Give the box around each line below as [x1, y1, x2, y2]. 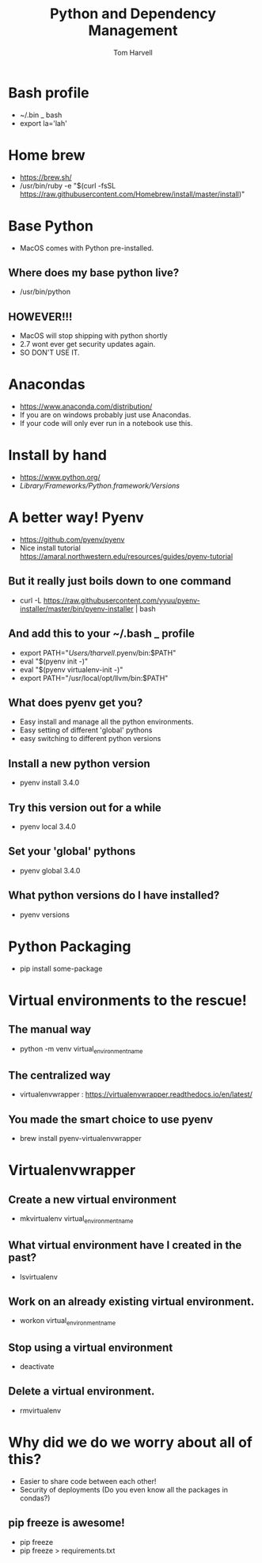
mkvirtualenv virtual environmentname [19, 1214, 134, 1225]
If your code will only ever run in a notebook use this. [19, 419, 193, 428]
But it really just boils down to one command [8, 575, 232, 588]
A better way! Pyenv [8, 508, 144, 527]
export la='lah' [19, 118, 67, 127]
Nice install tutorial [19, 543, 81, 553]
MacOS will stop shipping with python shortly [19, 331, 168, 340]
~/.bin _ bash [19, 110, 63, 120]
